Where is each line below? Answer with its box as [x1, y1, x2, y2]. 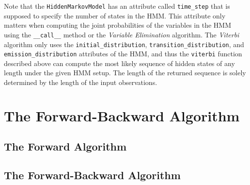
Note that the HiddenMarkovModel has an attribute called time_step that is [4, 1, 230, 11]
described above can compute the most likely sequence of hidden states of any [4, 58, 235, 68]
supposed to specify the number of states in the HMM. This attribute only [4, 10, 226, 20]
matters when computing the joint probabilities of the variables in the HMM [4, 20, 231, 30]
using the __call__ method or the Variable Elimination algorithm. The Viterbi [4, 29, 239, 39]
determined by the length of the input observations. [4, 77, 157, 87]
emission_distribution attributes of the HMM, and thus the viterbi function [4, 49, 242, 59]
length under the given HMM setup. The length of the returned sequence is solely [4, 67, 246, 78]
